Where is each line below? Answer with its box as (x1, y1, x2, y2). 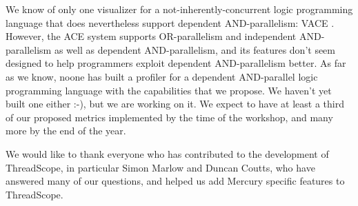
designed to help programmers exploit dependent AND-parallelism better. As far (6, 56, 346, 70)
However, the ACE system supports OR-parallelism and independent (6, 29, 297, 43)
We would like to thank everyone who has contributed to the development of (6, 146, 329, 161)
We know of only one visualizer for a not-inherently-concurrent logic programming (6, 2, 353, 16)
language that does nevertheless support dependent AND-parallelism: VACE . (6, 15, 335, 30)
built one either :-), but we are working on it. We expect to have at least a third (6, 96, 344, 111)
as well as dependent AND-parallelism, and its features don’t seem (54, 42, 335, 56)
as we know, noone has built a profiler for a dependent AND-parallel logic (6, 69, 318, 83)
